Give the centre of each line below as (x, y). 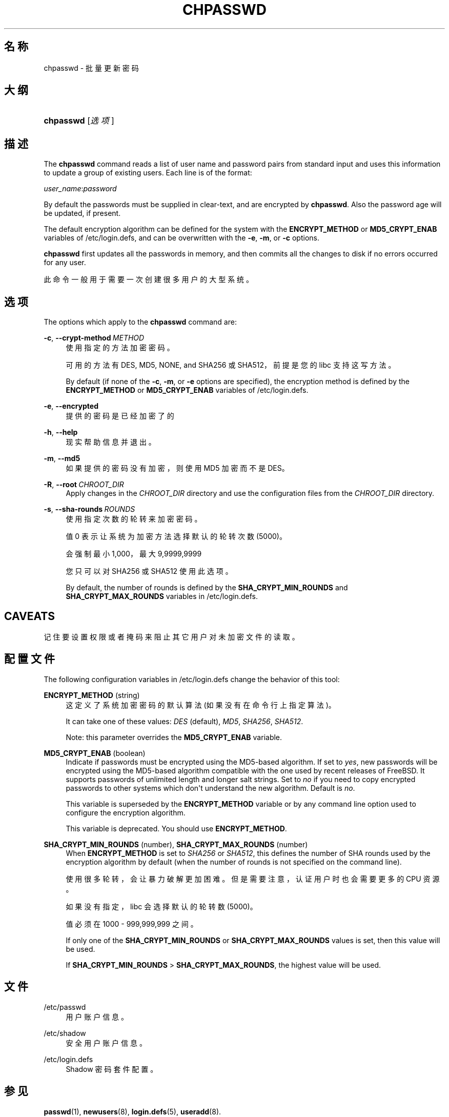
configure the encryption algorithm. (126, 812)
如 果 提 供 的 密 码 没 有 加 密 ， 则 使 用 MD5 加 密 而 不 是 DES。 (177, 468)
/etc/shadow (65, 1033)
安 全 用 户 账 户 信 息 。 (106, 1043)
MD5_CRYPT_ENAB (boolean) (95, 753)
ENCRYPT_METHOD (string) (92, 695)
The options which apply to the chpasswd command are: (140, 322)
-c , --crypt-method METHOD (94, 338)
